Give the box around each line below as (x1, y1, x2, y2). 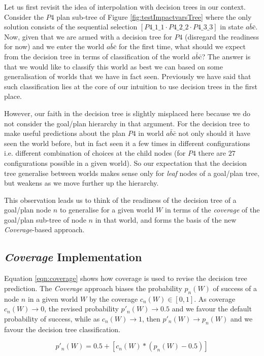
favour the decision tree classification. (4, 324, 120, 334)
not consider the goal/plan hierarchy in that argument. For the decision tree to (4, 118, 250, 128)
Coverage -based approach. (4, 224, 85, 235)
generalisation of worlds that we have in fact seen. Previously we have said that (4, 71, 251, 82)
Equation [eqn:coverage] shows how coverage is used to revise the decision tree (4, 273, 247, 283)
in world (138, 128, 164, 138)
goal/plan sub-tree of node (4, 214, 86, 225)
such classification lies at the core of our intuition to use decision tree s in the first (4, 81, 257, 91)
